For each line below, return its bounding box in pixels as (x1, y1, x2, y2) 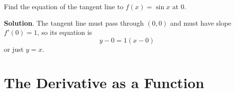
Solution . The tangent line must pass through (4, 17, 144, 28)
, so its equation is (37, 27, 92, 37)
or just (4, 44, 24, 54)
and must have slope (170, 17, 232, 28)
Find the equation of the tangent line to (4, 1, 124, 11)
